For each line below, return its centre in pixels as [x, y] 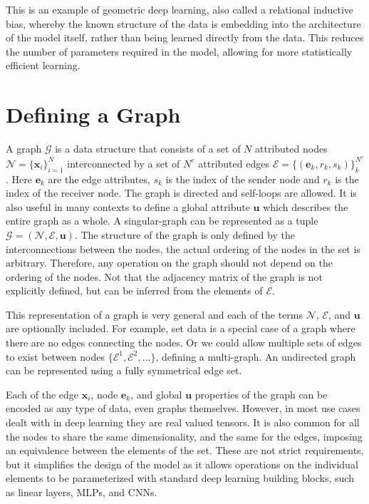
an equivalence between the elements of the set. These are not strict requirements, [185, 450]
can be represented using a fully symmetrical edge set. [124, 370]
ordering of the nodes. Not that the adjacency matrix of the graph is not [164, 276]
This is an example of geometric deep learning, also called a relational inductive [180, 9]
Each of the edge [42, 394]
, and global [156, 394]
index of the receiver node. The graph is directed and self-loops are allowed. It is [181, 193]
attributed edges [234, 163]
